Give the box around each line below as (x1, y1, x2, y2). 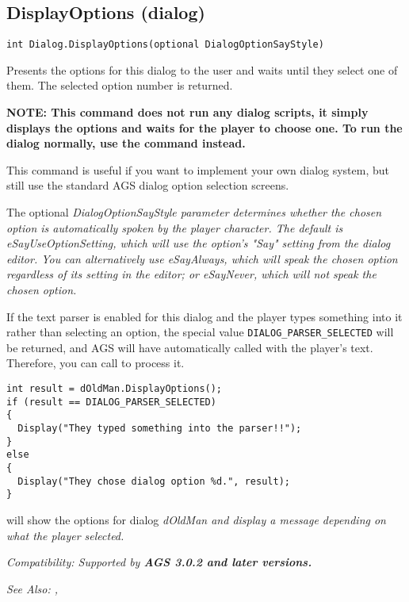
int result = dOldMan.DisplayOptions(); (6, 383, 223, 395)
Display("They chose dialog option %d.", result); (17, 475, 290, 487)
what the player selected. (6, 527, 124, 543)
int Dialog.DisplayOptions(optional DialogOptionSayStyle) (6, 39, 324, 51)
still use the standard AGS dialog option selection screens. (6, 177, 289, 194)
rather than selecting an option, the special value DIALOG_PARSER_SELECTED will (6, 324, 394, 340)
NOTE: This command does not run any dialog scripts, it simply (6, 104, 369, 121)
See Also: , (6, 580, 58, 596)
